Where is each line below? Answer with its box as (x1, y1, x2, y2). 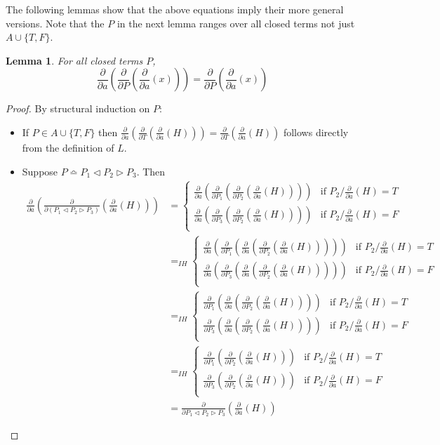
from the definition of (22, 140, 114, 154)
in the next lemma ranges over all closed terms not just (116, 15, 355, 30)
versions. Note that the (6, 15, 105, 30)
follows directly (283, 124, 349, 139)
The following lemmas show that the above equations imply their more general (6, 2, 344, 16)
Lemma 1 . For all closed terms (6, 53, 143, 67)
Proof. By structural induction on (6, 101, 150, 116)
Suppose (22, 164, 58, 178)
